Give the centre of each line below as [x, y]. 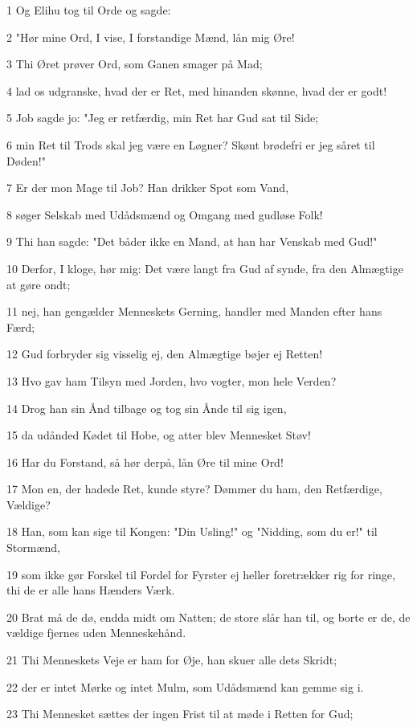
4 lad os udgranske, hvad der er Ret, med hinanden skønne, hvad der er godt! [197, 90]
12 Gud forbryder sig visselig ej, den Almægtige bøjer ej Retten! [165, 354]
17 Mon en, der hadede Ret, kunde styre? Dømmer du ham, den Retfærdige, [194, 489]
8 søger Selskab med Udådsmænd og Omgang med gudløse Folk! [165, 214]
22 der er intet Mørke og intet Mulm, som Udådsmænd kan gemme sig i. [185, 686]
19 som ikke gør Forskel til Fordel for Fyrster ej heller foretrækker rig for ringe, [201, 574]
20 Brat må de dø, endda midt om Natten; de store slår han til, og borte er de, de [208, 617]
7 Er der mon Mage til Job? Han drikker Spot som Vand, [148, 188]
